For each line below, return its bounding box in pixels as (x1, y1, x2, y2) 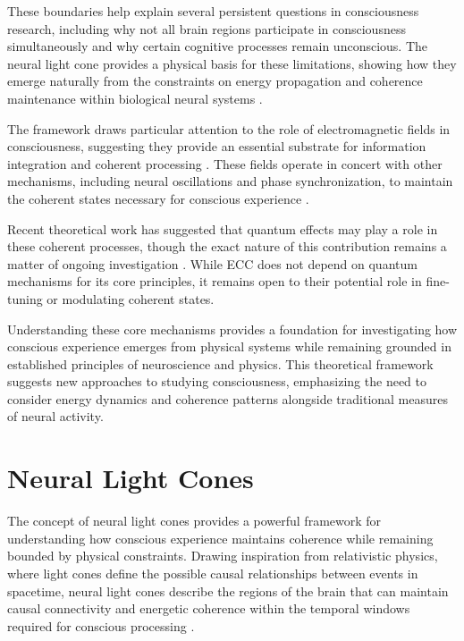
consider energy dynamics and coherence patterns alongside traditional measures (7, 389, 449, 408)
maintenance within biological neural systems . (7, 89, 263, 107)
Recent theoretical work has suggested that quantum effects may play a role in (7, 219, 438, 238)
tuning (7, 289, 43, 308)
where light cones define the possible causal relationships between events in (7, 563, 418, 582)
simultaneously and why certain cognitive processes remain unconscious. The (7, 37, 428, 55)
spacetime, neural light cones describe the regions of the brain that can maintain (7, 581, 449, 600)
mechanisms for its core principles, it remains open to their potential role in (7, 272, 422, 291)
